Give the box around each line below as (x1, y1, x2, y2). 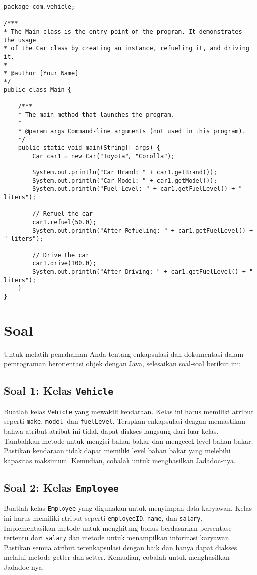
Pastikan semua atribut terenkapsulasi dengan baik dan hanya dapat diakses (4, 542, 237, 552)
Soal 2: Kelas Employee (4, 479, 119, 494)
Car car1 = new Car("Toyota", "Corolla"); (32, 152, 175, 160)
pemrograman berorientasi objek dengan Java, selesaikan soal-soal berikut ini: (4, 358, 241, 369)
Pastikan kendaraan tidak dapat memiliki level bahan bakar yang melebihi (4, 445, 231, 456)
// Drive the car (32, 251, 89, 259)
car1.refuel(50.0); (32, 219, 97, 226)
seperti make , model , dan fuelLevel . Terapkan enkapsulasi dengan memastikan (4, 416, 245, 426)
